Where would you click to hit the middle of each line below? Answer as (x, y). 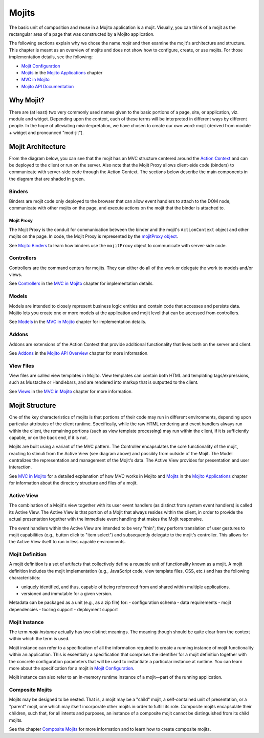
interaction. (21, 467)
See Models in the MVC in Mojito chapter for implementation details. (78, 322)
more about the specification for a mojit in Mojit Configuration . (72, 668)
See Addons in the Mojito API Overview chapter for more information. (79, 353)
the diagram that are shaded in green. (47, 179)
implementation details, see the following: (51, 57)
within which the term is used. (39, 639)
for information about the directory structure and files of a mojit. (73, 483)
